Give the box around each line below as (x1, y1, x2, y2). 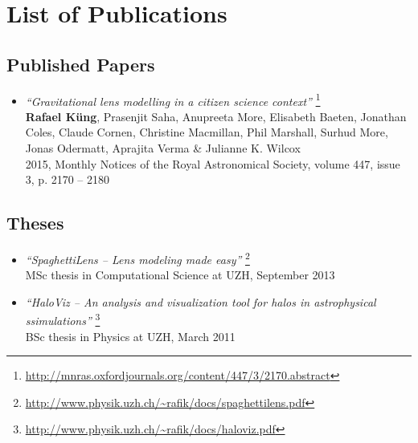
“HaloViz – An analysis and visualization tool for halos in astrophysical (25, 293, 376, 310)
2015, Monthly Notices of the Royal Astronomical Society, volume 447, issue (25, 155, 400, 172)
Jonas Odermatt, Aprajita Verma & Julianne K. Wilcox (25, 140, 301, 156)
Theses (6, 210, 64, 235)
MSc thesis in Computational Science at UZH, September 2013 (25, 266, 335, 283)
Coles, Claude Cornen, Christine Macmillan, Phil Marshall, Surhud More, (25, 124, 388, 140)
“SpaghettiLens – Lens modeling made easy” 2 (25, 249, 250, 267)
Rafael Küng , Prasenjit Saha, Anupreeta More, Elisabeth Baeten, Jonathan (25, 108, 407, 124)
